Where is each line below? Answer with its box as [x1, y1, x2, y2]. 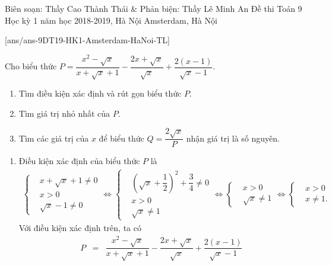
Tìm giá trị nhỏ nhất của [18, 107, 110, 120]
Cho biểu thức [5, 60, 57, 72]
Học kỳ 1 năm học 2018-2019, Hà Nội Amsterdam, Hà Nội [5, 14, 217, 26]
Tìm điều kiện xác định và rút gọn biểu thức [18, 87, 182, 100]
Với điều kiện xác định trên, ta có [18, 221, 141, 233]
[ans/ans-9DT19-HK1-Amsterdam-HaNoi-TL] [5, 34, 170, 46]
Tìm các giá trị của [18, 132, 89, 144]
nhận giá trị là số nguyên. [186, 132, 280, 144]
